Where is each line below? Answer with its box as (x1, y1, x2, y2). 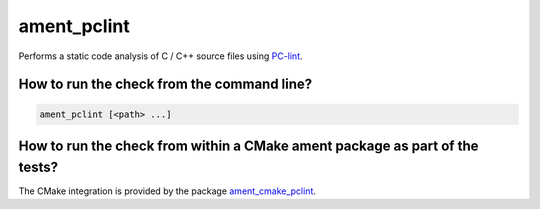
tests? (18, 158, 59, 175)
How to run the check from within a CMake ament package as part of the (18, 137, 479, 154)
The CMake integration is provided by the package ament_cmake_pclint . (18, 185, 317, 197)
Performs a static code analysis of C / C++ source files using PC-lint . (18, 50, 304, 62)
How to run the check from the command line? (18, 76, 313, 93)
